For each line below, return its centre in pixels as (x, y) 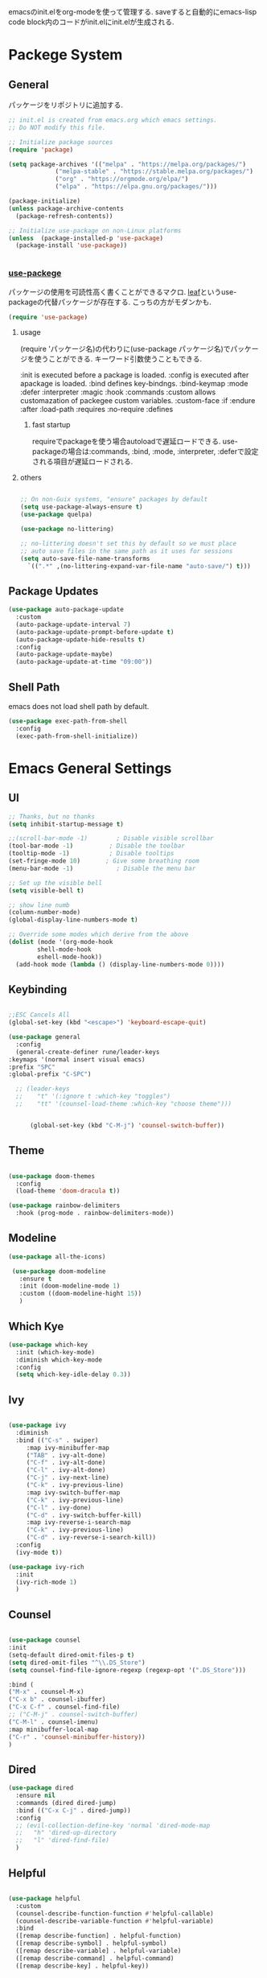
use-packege (35, 274)
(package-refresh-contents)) (64, 216)
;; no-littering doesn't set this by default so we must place (128, 543)
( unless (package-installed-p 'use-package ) (86, 238)
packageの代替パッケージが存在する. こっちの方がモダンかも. (110, 302)
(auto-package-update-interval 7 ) (73, 624)
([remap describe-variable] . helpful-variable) (99, 1951)
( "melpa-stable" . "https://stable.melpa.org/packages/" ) (154, 171)
